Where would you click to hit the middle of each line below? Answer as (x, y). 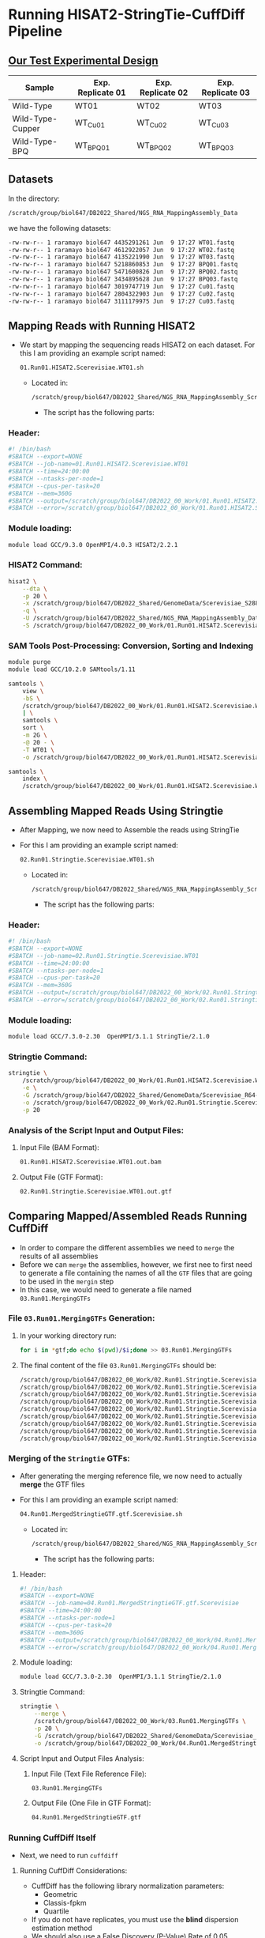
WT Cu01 (90, 123)
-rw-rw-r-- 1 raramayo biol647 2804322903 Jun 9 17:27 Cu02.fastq (121, 294)
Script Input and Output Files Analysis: (82, 1758)
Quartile (56, 1911)
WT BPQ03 (216, 146)
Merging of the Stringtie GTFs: (69, 1458)
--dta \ (35, 589)
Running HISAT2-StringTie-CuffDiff (127, 15)
